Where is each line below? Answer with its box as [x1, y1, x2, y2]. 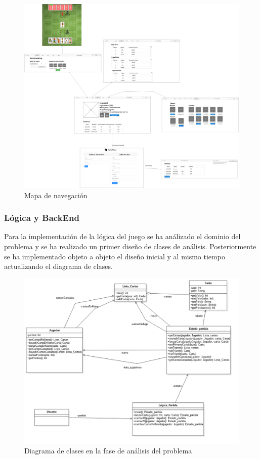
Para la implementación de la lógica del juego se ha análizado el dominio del [4, 231, 241, 242]
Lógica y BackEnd [4, 211, 79, 224]
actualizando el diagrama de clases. [4, 261, 113, 271]
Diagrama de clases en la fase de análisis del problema [24, 445, 192, 456]
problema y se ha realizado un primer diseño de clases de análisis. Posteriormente [4, 241, 256, 251]
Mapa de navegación [24, 190, 88, 200]
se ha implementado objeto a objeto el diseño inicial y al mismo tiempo [4, 251, 225, 261]
